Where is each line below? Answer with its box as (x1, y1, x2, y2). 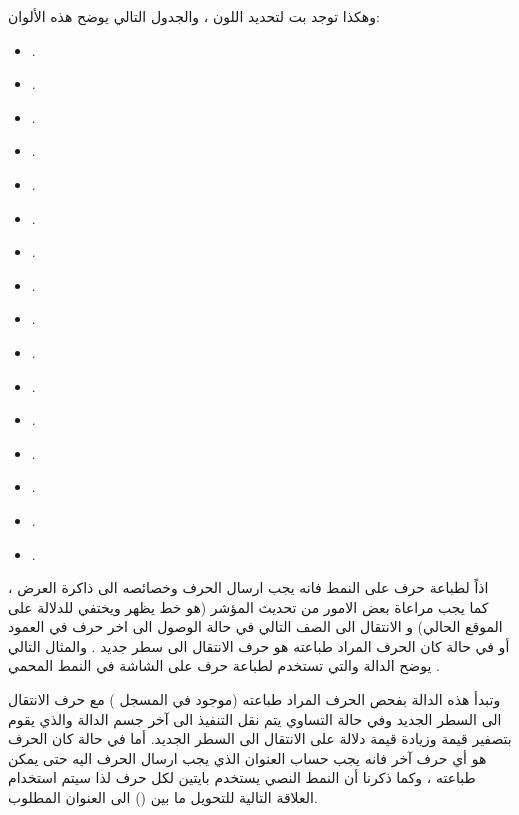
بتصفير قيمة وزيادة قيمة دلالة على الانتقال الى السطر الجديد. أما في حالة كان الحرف (8, 728, 512, 749)
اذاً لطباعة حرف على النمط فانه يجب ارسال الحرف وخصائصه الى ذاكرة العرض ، (8, 577, 489, 598)
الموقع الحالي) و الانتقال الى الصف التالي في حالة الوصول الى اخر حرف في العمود (8, 616, 503, 637)
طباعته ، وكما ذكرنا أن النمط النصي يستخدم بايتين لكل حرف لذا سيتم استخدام (8, 767, 476, 788)
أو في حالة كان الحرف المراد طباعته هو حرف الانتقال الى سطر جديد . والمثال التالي (8, 635, 510, 656)
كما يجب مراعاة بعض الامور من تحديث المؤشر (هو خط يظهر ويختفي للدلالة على (8, 596, 489, 617)
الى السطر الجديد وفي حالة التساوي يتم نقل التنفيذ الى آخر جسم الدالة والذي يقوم (8, 708, 502, 729)
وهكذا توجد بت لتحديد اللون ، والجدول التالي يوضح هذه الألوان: (8, 6, 380, 26)
